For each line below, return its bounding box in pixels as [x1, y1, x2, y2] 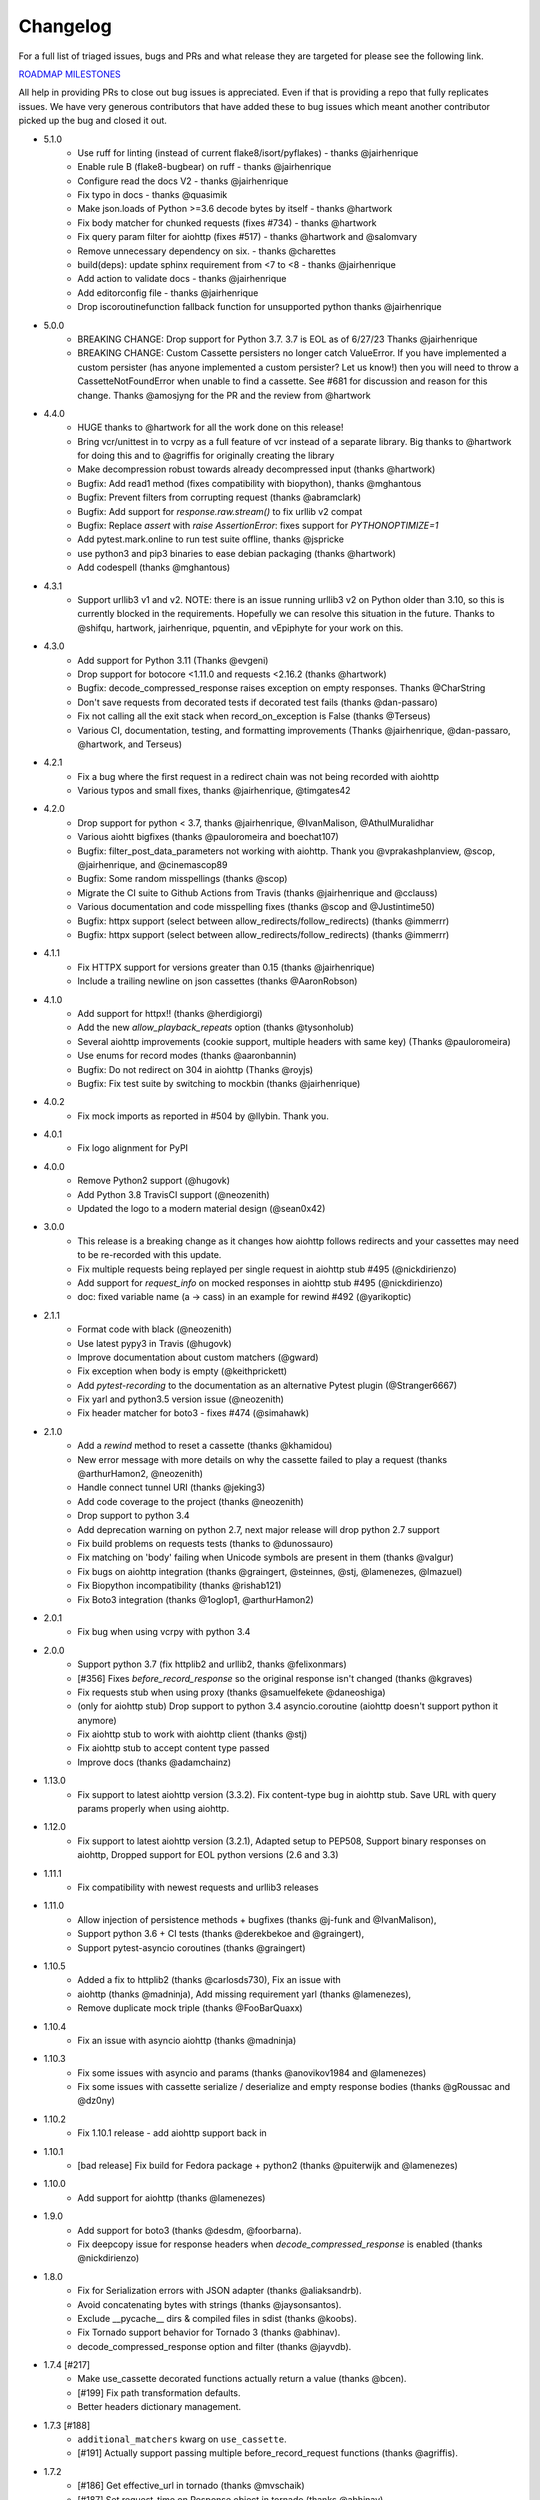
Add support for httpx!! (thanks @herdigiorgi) [77, 1007, 264, 1019]
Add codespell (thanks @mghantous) [77, 561, 231, 574]
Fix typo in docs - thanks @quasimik [77, 189, 228, 201]
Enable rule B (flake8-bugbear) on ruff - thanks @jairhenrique [77, 161, 332, 173]
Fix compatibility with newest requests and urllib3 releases [77, 1881, 319, 1893]
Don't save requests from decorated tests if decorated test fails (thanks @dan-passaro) [77, 696, 439, 708]
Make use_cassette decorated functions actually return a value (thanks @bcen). [77, 2373, 407, 2385]
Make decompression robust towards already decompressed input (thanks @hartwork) [77, 463, 436, 475]
